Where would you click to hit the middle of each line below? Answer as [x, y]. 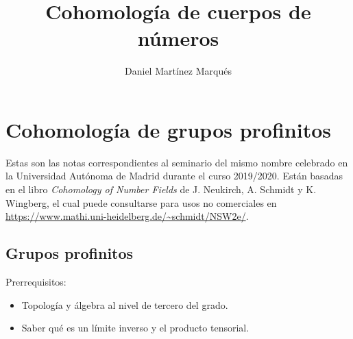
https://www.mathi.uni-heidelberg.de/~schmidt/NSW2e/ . [127, 216]
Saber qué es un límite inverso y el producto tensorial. [135, 328]
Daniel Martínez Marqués [178, 71]
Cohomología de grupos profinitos [168, 129]
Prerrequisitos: [36, 282]
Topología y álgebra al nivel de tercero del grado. [125, 304]
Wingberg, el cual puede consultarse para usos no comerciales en [141, 202]
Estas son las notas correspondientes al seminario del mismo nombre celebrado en [177, 162]
